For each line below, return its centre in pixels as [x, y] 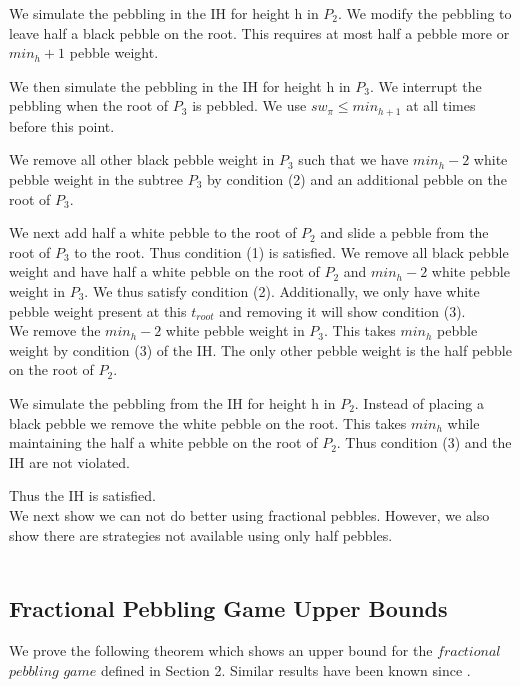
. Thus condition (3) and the [424, 442]
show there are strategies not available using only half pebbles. [201, 534]
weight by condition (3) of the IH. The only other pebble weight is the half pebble [260, 349]
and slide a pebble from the [404, 232]
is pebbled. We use [249, 105]
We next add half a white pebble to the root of [153, 232]
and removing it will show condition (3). [342, 310]
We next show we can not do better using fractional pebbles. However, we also [249, 514]
